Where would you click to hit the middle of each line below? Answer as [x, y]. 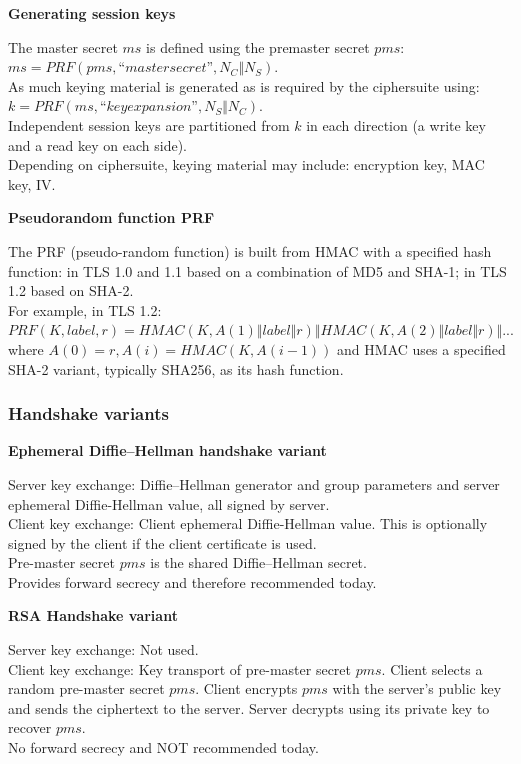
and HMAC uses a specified [421, 348]
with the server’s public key [417, 688]
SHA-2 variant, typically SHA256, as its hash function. [176, 368]
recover [30, 727]
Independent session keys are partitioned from [149, 124]
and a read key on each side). [97, 144]
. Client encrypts [246, 688]
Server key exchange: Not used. [103, 649]
